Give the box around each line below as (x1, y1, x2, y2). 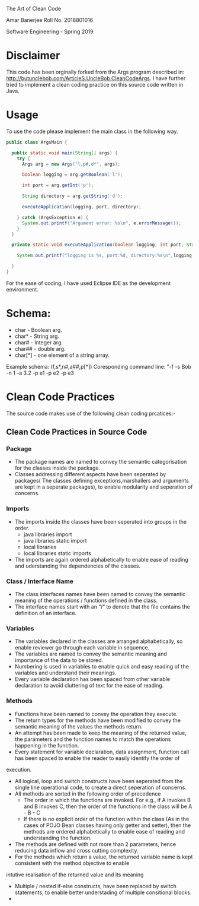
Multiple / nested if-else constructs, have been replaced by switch (14, 882, 176, 889)
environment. (6, 286, 38, 293)
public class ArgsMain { (6, 139, 68, 145)
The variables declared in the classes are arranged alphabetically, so (14, 638, 183, 645)
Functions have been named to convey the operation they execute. (14, 710, 178, 717)
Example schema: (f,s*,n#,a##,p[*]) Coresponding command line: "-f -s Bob (6, 363, 191, 370)
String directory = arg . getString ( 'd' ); (21, 193, 123, 199)
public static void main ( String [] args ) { (11, 150, 118, 156)
